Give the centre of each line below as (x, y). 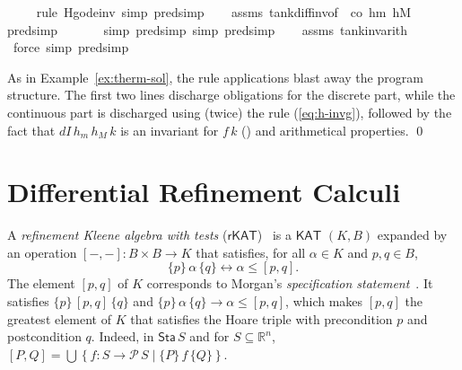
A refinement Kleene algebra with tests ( (118, 235)
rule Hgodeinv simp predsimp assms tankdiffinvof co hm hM (224, 12)
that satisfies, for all (251, 252)
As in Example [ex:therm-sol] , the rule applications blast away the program (215, 77)
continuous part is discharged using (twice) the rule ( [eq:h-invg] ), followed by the (230, 112)
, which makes (324, 301)
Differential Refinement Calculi (204, 192)
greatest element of (59, 318)
